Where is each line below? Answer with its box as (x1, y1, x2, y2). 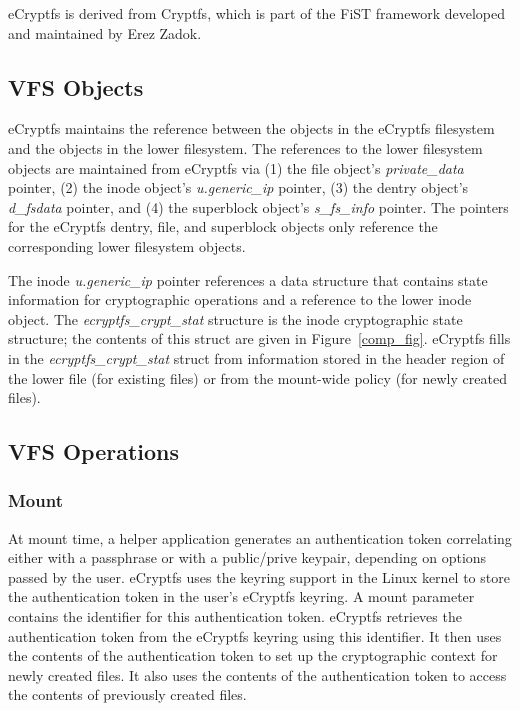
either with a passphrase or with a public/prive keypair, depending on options (8, 547, 487, 568)
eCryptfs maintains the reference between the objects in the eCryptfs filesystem (8, 118, 495, 139)
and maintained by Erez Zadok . (8, 22, 202, 43)
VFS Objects (8, 71, 144, 102)
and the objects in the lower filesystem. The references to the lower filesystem (8, 137, 483, 158)
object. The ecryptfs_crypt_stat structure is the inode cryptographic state (8, 308, 463, 329)
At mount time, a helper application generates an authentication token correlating (8, 527, 512, 548)
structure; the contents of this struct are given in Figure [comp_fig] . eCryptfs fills (8, 328, 511, 349)
